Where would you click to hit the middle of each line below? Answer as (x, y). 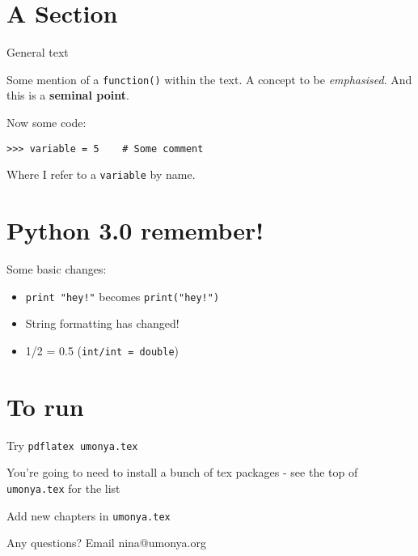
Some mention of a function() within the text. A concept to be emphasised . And (209, 79)
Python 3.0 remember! (135, 230)
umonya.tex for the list (63, 488)
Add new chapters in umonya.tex (89, 515)
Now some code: (46, 122)
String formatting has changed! (102, 323)
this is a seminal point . (68, 95)
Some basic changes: (57, 269)
